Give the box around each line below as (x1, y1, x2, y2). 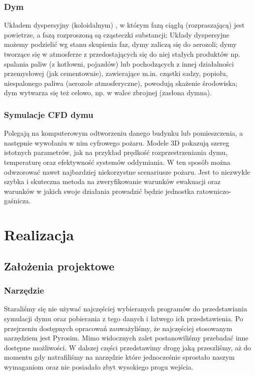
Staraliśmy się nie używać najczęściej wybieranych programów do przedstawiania (4, 303, 247, 314)
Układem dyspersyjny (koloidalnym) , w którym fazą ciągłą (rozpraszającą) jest (4, 20, 245, 30)
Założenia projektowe (4, 258, 115, 273)
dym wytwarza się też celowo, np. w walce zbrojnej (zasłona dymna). (4, 87, 212, 98)
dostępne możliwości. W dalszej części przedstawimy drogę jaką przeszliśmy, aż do (4, 342, 251, 352)
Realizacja (4, 225, 74, 245)
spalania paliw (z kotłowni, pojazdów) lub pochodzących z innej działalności (4, 58, 234, 69)
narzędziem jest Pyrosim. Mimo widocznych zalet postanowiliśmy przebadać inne (4, 333, 249, 343)
